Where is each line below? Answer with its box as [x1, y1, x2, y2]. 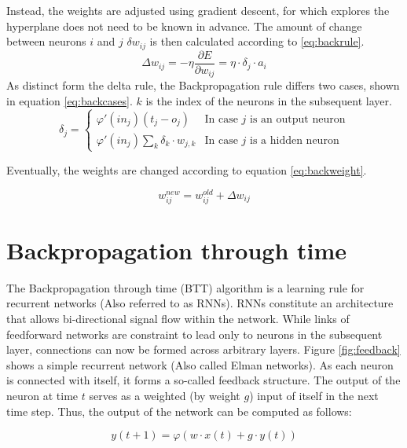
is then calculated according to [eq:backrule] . [149, 33, 365, 50]
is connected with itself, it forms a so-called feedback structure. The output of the [6, 372, 401, 388]
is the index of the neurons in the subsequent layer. [145, 92, 392, 108]
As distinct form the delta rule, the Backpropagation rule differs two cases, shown [6, 77, 400, 94]
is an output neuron [250, 113, 346, 125]
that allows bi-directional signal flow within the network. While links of [6, 310, 350, 327]
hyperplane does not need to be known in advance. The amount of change [6, 17, 362, 34]
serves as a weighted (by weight [89, 387, 240, 404]
